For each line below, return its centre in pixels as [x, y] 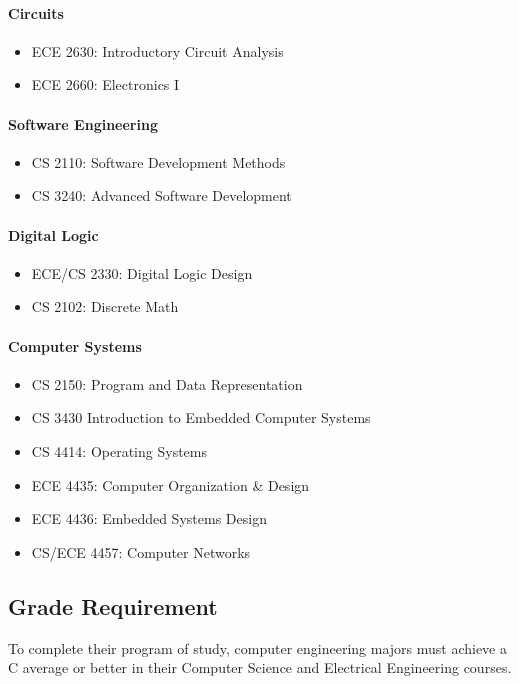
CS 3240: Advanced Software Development [161, 195]
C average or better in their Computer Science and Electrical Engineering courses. [260, 667]
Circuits [36, 12]
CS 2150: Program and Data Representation [167, 383]
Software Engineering [83, 123]
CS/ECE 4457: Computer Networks [141, 551]
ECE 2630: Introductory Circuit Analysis [157, 50]
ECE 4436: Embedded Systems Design [149, 518]
